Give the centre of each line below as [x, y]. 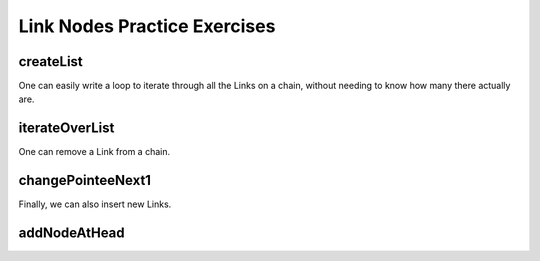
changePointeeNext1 [85, 180]
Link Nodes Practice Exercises [147, 26]
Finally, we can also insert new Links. [95, 204]
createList [51, 61]
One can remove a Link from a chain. [94, 152]
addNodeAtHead [71, 233]
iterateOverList [66, 128]
